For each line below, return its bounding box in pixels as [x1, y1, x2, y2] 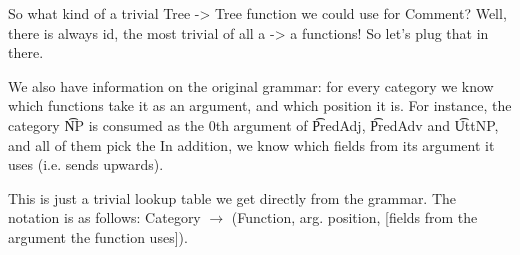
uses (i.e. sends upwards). [8, 154, 164, 175]
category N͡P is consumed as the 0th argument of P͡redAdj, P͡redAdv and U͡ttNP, [8, 114, 499, 135]
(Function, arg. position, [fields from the [231, 207, 478, 228]
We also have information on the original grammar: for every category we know [8, 75, 494, 96]
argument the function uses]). [8, 226, 188, 247]
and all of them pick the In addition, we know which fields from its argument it [8, 134, 495, 155]
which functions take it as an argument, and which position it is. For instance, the [8, 95, 512, 116]
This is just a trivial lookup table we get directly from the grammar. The [8, 187, 457, 208]
